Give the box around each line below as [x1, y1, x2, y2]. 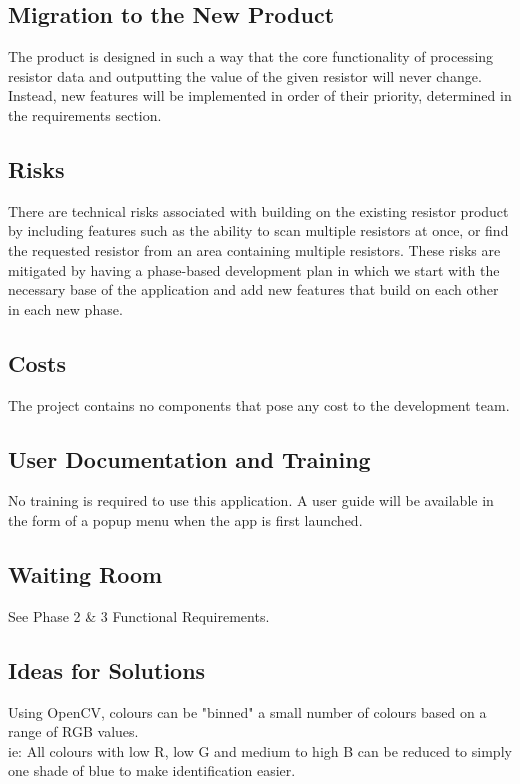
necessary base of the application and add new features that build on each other [8, 279, 499, 300]
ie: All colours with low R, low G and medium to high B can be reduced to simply [8, 740, 512, 761]
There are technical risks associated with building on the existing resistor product [8, 200, 509, 221]
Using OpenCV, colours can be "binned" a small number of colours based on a [8, 701, 487, 722]
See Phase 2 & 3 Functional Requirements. [8, 605, 270, 626]
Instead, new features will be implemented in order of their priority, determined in [8, 85, 512, 106]
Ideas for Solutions [8, 654, 206, 685]
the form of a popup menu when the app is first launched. [8, 509, 363, 530]
